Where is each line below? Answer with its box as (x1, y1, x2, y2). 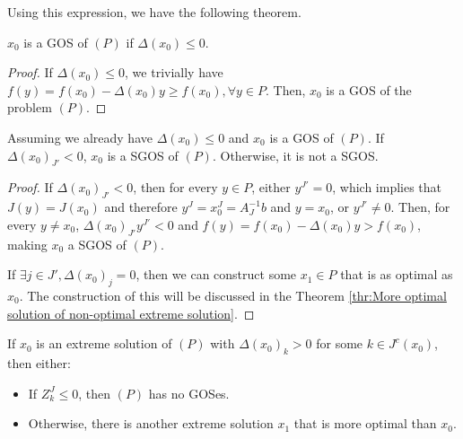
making (7, 234, 48, 253)
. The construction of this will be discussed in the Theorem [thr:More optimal (19, 285, 447, 304)
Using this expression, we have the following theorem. (7, 3, 301, 21)
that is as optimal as (340, 265, 453, 284)
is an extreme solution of (36, 334, 172, 353)
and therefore (104, 198, 178, 216)
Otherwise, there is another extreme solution (28, 414, 274, 433)
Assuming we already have (7, 127, 153, 146)
